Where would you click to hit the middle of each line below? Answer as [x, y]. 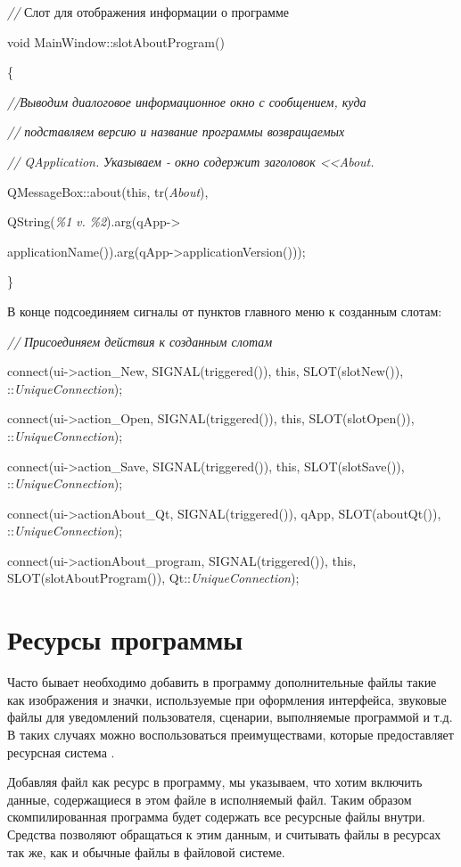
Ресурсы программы [125, 639]
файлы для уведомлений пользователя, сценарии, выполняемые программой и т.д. [230, 717]
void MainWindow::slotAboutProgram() [116, 41]
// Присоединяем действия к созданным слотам [140, 341]
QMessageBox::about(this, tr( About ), [108, 191]
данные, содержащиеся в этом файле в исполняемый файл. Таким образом [210, 799]
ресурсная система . [61, 752]
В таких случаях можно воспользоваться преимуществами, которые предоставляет [230, 734]
